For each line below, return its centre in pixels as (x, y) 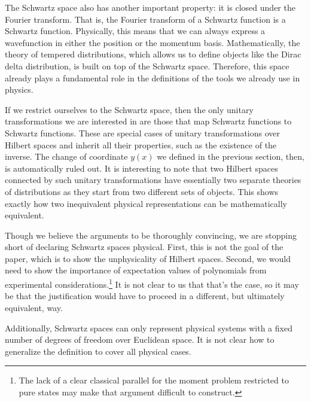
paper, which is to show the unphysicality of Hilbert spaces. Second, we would (148, 258)
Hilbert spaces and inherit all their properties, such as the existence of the (141, 144)
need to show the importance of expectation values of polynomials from (136, 270)
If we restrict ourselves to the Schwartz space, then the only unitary (129, 109)
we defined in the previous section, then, (231, 156)
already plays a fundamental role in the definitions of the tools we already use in (153, 77)
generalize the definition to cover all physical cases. (98, 351)
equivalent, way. (34, 307)
